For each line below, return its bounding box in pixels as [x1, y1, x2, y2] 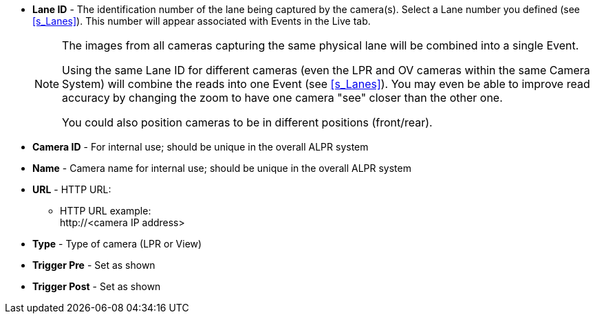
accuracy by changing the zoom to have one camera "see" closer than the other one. [62, 91, 503, 104]
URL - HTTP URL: [32, 184, 111, 195]
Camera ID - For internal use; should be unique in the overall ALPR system [32, 141, 369, 153]
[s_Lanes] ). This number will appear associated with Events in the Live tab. [32, 15, 371, 27]
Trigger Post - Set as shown [32, 280, 161, 292]
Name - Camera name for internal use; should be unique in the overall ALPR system [32, 162, 411, 174]
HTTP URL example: [60, 205, 151, 217]
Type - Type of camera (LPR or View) [32, 238, 202, 250]
